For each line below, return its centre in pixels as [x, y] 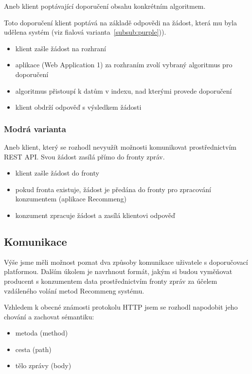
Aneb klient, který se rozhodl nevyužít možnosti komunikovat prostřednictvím [120, 147]
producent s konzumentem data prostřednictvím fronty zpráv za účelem [111, 281]
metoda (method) [42, 333]
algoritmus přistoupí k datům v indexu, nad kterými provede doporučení [124, 90]
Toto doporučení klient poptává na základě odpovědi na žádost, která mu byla [120, 22]
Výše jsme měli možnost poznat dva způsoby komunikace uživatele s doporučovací [126, 262]
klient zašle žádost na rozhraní [61, 48]
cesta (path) [33, 349]
